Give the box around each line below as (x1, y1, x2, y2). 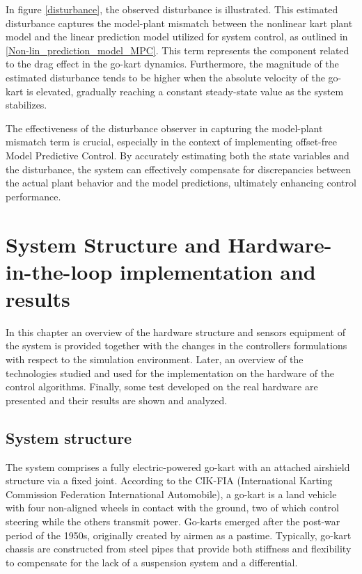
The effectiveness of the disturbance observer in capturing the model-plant (6, 120, 323, 135)
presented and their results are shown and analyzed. (6, 392, 228, 407)
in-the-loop (6, 257, 113, 285)
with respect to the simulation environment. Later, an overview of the (6, 352, 304, 366)
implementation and (120, 257, 316, 285)
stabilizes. (6, 97, 47, 112)
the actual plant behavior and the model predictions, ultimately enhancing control (6, 175, 356, 190)
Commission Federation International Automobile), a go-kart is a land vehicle (6, 486, 337, 501)
